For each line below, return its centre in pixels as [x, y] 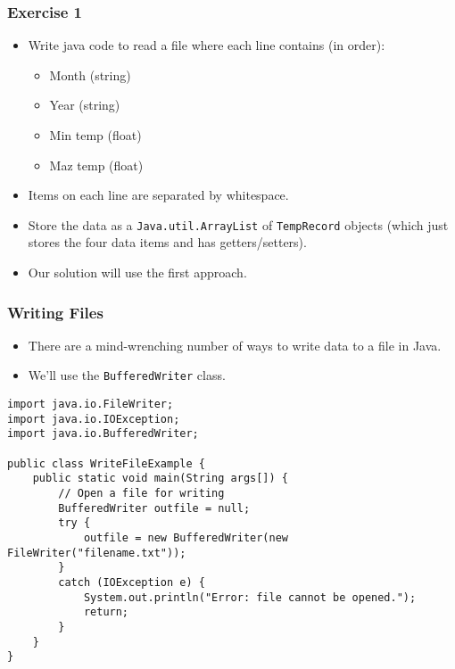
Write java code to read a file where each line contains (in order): [207, 45]
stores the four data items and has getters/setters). [167, 242]
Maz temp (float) [96, 165]
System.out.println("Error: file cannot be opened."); [250, 597]
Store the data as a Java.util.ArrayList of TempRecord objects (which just [238, 224]
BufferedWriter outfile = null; [154, 508]
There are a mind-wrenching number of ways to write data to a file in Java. [235, 345]
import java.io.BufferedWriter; [103, 434]
